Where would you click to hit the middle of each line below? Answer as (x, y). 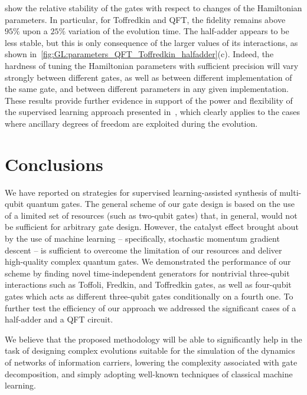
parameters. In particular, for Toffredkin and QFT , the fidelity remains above (145, 19)
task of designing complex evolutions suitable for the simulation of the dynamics (150, 350)
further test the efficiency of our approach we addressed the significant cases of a (151, 307)
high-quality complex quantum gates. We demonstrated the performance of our (148, 261)
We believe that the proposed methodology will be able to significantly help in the (153, 339)
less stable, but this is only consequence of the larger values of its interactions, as (151, 42)
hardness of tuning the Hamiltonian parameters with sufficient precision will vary (152, 65)
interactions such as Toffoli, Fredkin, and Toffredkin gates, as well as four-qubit (148, 284)
